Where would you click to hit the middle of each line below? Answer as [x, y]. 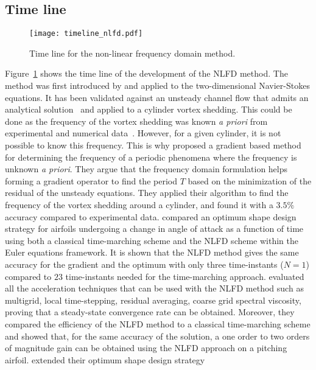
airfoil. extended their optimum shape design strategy [105, 359]
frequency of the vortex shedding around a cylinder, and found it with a [139, 204]
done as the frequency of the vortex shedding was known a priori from [136, 121]
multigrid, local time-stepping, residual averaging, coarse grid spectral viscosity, [153, 300]
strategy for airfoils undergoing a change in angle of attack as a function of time [154, 229]
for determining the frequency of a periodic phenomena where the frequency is [151, 157]
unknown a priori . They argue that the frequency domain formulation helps [146, 169]
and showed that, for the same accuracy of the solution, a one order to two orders [157, 336]
